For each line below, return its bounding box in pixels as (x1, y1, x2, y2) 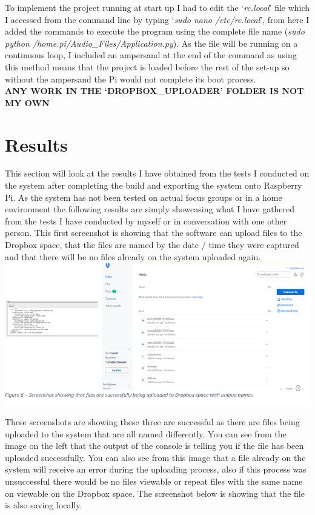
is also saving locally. (5, 499, 82, 511)
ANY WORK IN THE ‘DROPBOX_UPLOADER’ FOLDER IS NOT (5, 84, 304, 97)
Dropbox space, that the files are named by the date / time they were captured (5, 238, 299, 251)
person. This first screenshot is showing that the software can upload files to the (5, 226, 302, 239)
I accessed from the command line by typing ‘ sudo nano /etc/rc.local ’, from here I (5, 13, 310, 25)
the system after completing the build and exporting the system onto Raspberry (5, 179, 302, 192)
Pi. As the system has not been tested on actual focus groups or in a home (5, 190, 282, 203)
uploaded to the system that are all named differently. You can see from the (5, 427, 287, 440)
